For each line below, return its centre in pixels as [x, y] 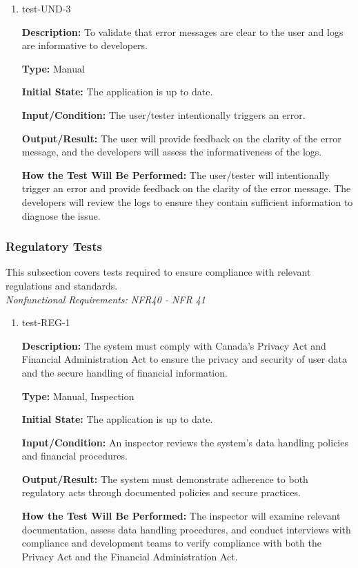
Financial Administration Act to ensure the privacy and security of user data [185, 359]
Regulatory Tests [54, 246]
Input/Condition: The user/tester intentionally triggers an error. [163, 114]
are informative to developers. [84, 45]
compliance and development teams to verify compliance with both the [171, 543]
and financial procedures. [74, 456]
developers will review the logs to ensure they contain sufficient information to [187, 201]
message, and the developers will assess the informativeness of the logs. [172, 152]
